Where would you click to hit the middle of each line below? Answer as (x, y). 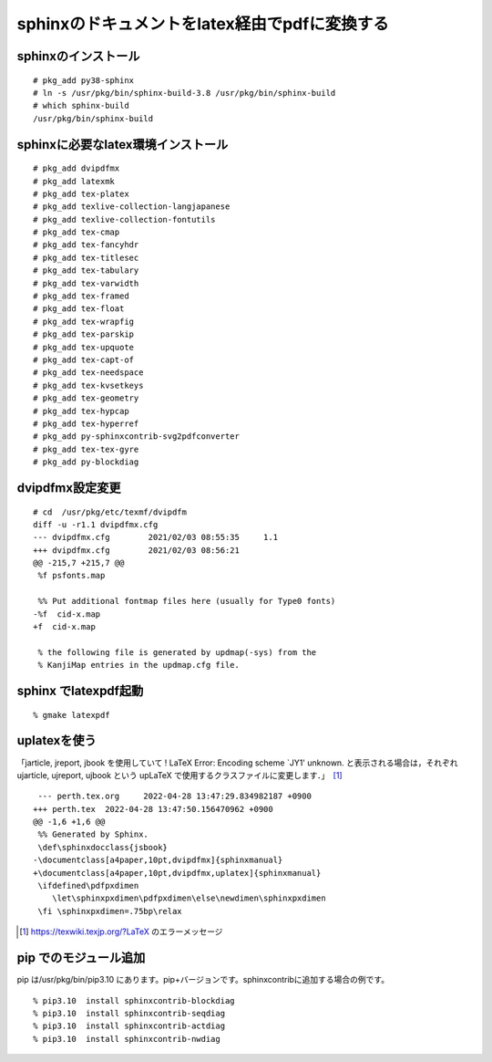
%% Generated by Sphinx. (93, 834)
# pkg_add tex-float (79, 309)
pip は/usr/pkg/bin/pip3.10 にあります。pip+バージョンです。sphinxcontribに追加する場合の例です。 (203, 980)
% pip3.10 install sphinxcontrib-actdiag (129, 1026)
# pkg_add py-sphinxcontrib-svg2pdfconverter (137, 437)
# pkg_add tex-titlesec (86, 257)
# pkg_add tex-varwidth (86, 283)
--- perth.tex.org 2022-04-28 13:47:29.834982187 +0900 (174, 796)
